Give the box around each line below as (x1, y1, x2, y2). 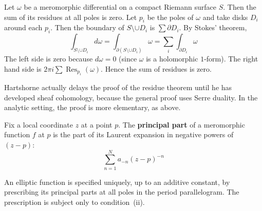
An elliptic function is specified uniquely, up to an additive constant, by (4, 176, 230, 187)
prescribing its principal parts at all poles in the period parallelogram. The (4, 186, 239, 197)
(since (119, 53, 137, 64)
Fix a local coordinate (4, 119, 73, 130)
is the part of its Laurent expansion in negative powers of (53, 129, 234, 140)
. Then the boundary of (50, 22, 124, 33)
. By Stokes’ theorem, (179, 22, 247, 33)
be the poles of (147, 11, 194, 22)
